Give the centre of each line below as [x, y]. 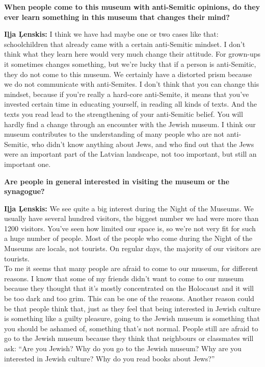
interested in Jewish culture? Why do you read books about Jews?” [110, 358]
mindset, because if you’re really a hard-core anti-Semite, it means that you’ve [127, 94]
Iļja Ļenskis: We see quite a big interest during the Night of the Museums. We [129, 208]
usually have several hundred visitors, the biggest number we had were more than [131, 218]
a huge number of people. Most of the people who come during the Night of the [128, 238]
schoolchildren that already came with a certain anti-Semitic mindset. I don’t [125, 44]
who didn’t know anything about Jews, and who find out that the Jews [143, 144]
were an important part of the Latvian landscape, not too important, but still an [130, 154]
